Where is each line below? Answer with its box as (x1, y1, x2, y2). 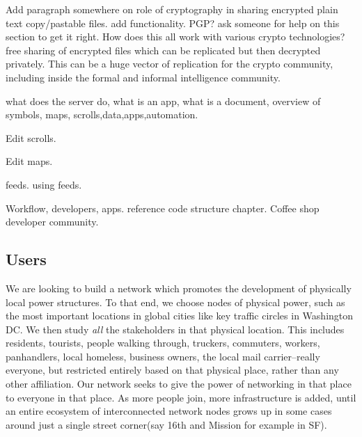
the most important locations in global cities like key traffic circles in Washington (6, 308, 354, 323)
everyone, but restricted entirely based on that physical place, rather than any (6, 363, 339, 377)
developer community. (6, 214, 99, 229)
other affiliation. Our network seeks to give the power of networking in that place (6, 376, 352, 391)
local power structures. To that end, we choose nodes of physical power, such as (6, 294, 345, 309)
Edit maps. (6, 154, 53, 168)
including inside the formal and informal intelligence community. (6, 70, 281, 84)
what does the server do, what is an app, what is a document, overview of (6, 93, 321, 108)
